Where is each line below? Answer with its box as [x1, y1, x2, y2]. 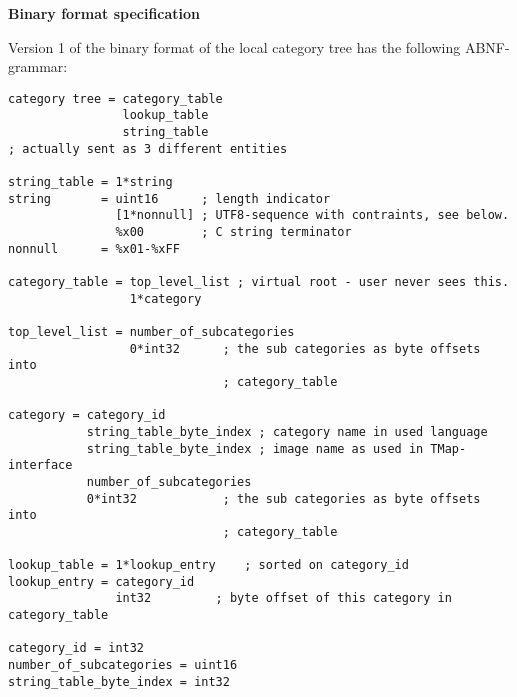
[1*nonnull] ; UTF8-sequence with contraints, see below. [115, 208, 510, 223]
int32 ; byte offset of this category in [115, 591, 452, 606]
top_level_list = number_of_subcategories [8, 324, 295, 339]
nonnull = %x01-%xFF [8, 241, 180, 256]
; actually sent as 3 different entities [8, 141, 288, 156]
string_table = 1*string [8, 175, 173, 190]
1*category [129, 291, 202, 306]
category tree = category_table [8, 91, 223, 106]
